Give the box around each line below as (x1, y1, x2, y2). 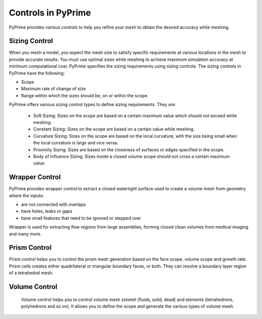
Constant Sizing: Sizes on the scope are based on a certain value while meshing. (33, 126, 195, 132)
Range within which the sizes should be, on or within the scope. (21, 92, 149, 98)
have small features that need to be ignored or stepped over (21, 215, 141, 221)
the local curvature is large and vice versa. (33, 140, 118, 146)
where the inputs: (9, 193, 44, 198)
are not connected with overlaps (21, 202, 86, 207)
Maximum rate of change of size (21, 86, 86, 92)
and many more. (9, 231, 42, 237)
